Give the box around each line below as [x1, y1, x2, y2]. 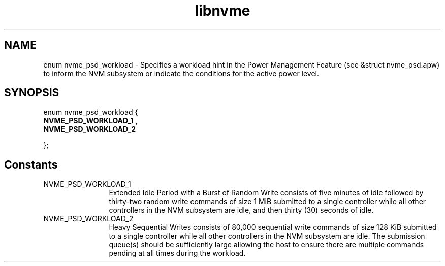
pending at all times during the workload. [109, 249, 246, 258]
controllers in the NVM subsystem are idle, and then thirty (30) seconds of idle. [109, 206, 374, 215]
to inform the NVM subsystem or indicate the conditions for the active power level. [43, 69, 320, 78]
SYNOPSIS [4, 86, 59, 99]
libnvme [195, 2, 250, 19]
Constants [4, 158, 58, 171]
